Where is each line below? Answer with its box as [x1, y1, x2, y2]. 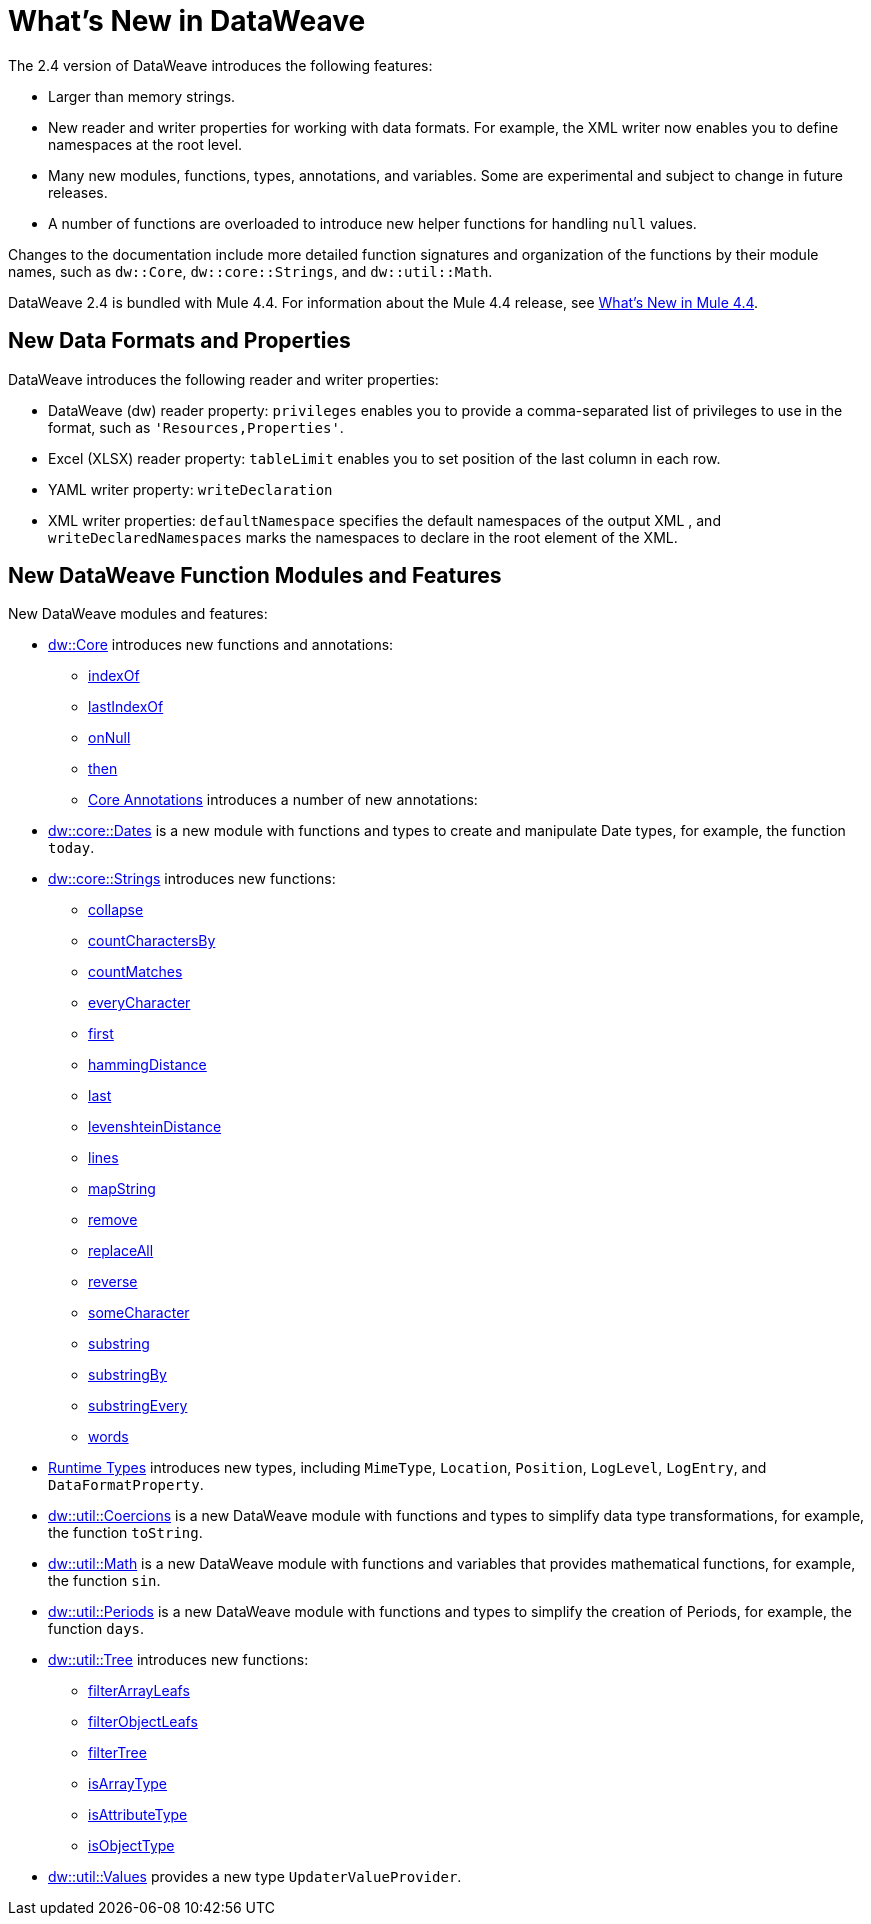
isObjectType [88, 1837, 175, 1855]
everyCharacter [88, 994, 191, 1012]
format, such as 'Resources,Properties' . [48, 418, 344, 436]
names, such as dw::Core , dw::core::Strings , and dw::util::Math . [8, 262, 493, 280]
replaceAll [88, 1242, 154, 1260]
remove [88, 1211, 138, 1229]
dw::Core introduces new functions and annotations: [48, 636, 394, 654]
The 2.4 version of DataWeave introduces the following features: [8, 56, 433, 74]
